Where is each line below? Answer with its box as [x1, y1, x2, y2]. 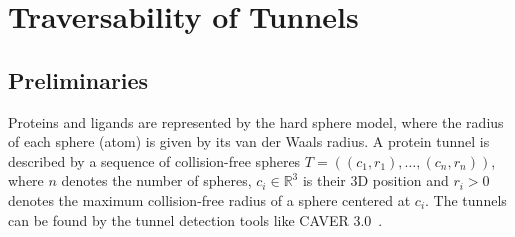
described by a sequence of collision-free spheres [8, 150, 301, 171]
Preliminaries [8, 64, 149, 95]
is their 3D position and [302, 170, 449, 191]
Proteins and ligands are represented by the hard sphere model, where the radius [8, 111, 504, 132]
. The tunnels [425, 189, 507, 210]
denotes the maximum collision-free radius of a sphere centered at [8, 189, 411, 210]
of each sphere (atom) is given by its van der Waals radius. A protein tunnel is [8, 131, 490, 152]
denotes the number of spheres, [61, 170, 252, 191]
